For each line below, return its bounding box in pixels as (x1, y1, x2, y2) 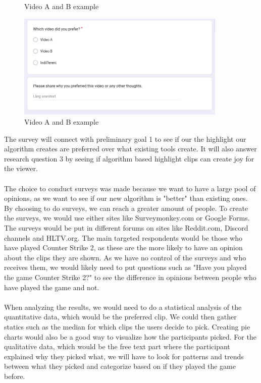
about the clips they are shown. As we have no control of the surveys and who (4, 252, 246, 262)
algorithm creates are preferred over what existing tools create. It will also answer (4, 143, 257, 154)
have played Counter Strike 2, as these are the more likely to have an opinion (4, 242, 243, 253)
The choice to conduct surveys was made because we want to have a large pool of (4, 183, 256, 193)
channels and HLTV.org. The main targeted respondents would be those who (4, 232, 242, 243)
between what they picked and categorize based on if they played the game (4, 361, 236, 371)
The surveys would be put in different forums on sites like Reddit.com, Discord (4, 222, 248, 233)
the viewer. (4, 163, 38, 174)
